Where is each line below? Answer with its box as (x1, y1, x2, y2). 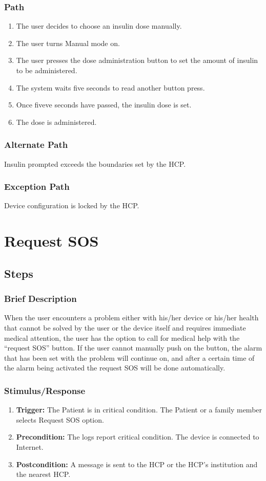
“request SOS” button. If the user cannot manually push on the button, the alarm (4, 342, 262, 353)
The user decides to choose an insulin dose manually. (16, 20, 182, 31)
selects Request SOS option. (16, 414, 104, 425)
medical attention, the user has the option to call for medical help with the (4, 332, 240, 343)
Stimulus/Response (4, 384, 86, 397)
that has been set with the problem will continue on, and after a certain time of (4, 352, 255, 363)
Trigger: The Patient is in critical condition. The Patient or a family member (16, 404, 262, 415)
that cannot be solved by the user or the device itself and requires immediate (4, 322, 246, 333)
